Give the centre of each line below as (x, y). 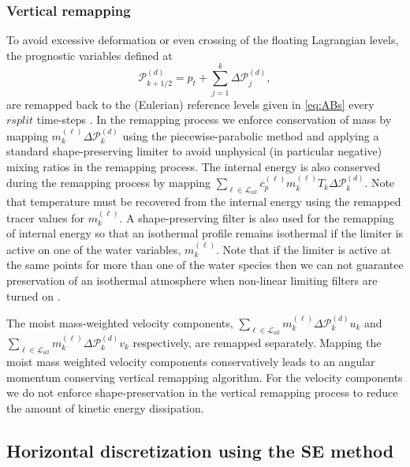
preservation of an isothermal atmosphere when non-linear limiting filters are (192, 280)
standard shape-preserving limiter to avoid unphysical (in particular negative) (194, 151)
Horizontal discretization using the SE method (200, 450)
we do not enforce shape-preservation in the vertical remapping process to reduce (202, 392)
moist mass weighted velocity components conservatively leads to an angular (191, 362)
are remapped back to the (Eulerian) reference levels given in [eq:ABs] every (190, 104)
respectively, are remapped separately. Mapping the (257, 342)
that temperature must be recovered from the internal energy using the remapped (204, 202)
